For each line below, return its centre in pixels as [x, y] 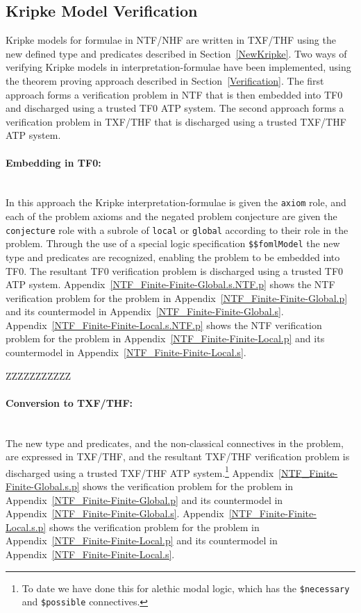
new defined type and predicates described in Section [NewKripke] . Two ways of [176, 53]
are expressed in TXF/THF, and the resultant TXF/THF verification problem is [178, 456]
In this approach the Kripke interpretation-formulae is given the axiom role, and [176, 202]
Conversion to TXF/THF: [69, 402]
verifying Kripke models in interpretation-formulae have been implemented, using [178, 67]
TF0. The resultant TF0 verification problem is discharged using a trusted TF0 [175, 270]
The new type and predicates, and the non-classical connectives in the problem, [175, 443]
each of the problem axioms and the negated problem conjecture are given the [171, 216]
